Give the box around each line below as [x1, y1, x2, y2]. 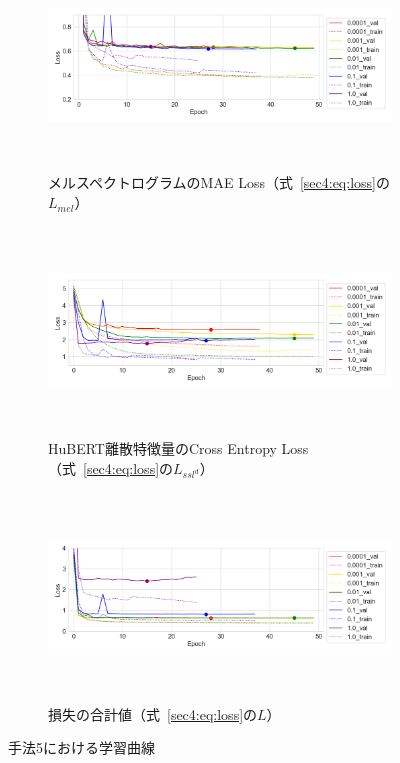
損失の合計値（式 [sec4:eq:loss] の [48, 703, 258, 724]
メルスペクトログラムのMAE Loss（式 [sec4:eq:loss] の [48, 172, 390, 193]
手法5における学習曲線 [8, 737, 155, 758]
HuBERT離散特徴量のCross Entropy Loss [48, 438, 309, 459]
